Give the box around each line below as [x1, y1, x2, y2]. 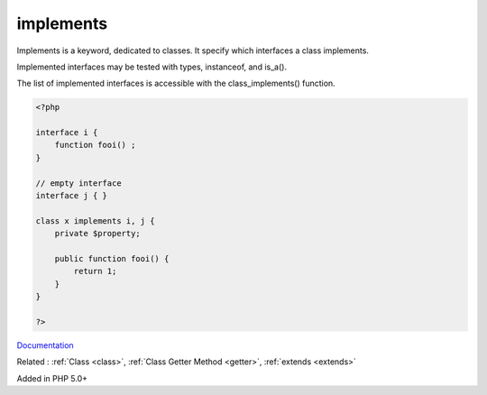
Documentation [16, 339, 74, 351]
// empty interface [35, 178, 122, 188]
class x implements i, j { [35, 216, 155, 225]
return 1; [73, 266, 117, 277]
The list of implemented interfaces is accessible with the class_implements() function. [16, 78, 335, 89]
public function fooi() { [54, 253, 170, 263]
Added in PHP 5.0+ [16, 372, 88, 383]
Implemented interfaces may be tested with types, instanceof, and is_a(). [16, 61, 288, 72]
